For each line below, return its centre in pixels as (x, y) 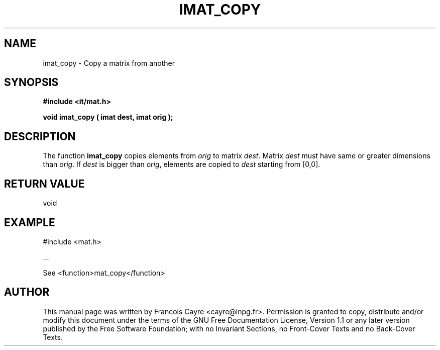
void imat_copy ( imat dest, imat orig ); (108, 117)
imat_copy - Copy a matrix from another (109, 63)
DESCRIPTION (40, 136)
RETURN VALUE (44, 184)
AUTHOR (27, 292)
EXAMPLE (30, 222)
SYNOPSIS (31, 82)
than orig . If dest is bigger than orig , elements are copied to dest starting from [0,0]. (182, 164)
